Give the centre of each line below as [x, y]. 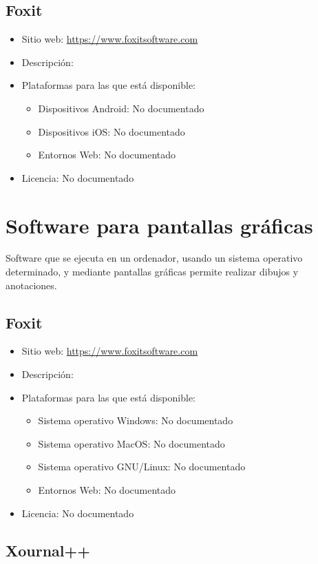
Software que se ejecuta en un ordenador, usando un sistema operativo [154, 258]
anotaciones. [31, 285]
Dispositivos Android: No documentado [121, 108]
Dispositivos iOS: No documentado [112, 131]
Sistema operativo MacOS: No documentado [131, 443]
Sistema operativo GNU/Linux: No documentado [142, 467]
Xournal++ [48, 550]
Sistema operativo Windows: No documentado [136, 420]
